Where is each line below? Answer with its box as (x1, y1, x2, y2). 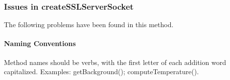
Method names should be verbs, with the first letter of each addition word (4, 57, 226, 67)
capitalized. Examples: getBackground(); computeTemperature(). (4, 66, 199, 77)
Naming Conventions (4, 38, 76, 48)
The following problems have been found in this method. (4, 19, 174, 30)
